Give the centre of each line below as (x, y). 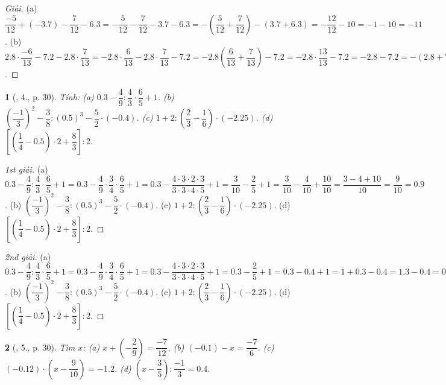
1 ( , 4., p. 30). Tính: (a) (49, 97)
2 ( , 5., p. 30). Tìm (40, 347)
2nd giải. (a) (28, 256)
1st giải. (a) (27, 169)
